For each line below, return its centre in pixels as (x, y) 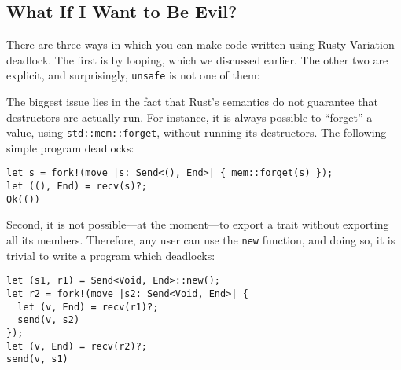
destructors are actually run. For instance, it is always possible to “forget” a (189, 117)
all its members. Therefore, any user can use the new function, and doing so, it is (201, 240)
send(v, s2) (49, 320)
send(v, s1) (37, 359)
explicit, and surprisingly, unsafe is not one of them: (133, 75)
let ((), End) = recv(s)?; (77, 187)
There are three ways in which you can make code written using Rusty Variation (200, 44)
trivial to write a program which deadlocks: (111, 255)
